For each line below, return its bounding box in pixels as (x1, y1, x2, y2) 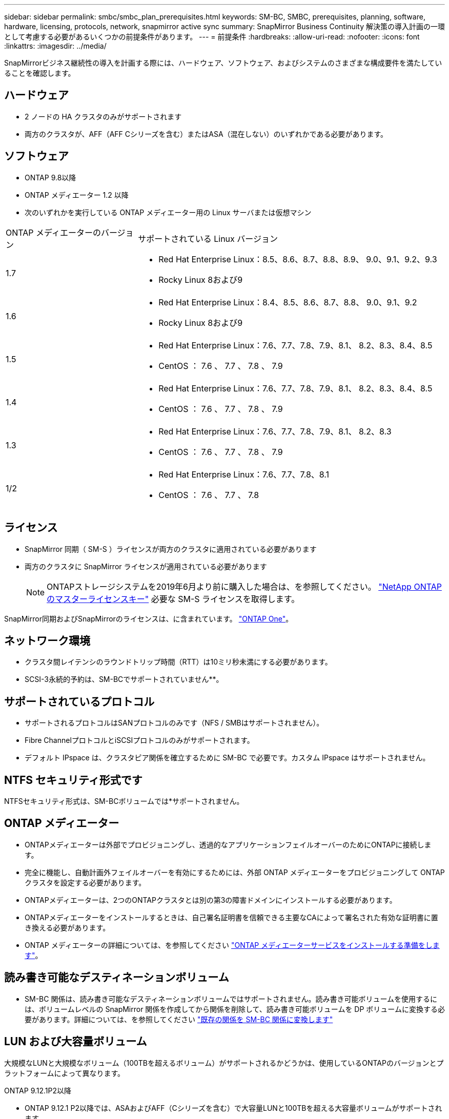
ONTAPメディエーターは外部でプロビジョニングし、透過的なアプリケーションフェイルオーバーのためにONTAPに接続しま (25, 840, 432, 849)
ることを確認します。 (4, 69, 75, 77)
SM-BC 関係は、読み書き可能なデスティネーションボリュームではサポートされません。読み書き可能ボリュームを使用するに (25, 994, 438, 1003)
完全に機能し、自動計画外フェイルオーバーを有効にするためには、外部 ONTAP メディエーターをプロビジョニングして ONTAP (25, 867, 445, 877)
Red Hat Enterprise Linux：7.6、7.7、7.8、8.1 (158, 469, 330, 480)
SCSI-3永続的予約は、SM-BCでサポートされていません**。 (25, 675, 223, 684)
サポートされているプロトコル (4, 695, 155, 708)
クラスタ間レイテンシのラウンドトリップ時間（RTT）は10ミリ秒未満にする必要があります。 (25, 657, 332, 667)
